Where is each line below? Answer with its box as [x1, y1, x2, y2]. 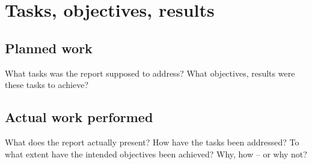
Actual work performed [5, 108, 153, 126]
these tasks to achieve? [5, 78, 89, 91]
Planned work [5, 38, 93, 57]
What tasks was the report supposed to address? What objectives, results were [5, 66, 295, 79]
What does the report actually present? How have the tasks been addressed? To [5, 135, 299, 148]
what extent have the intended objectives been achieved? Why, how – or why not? [5, 147, 307, 160]
